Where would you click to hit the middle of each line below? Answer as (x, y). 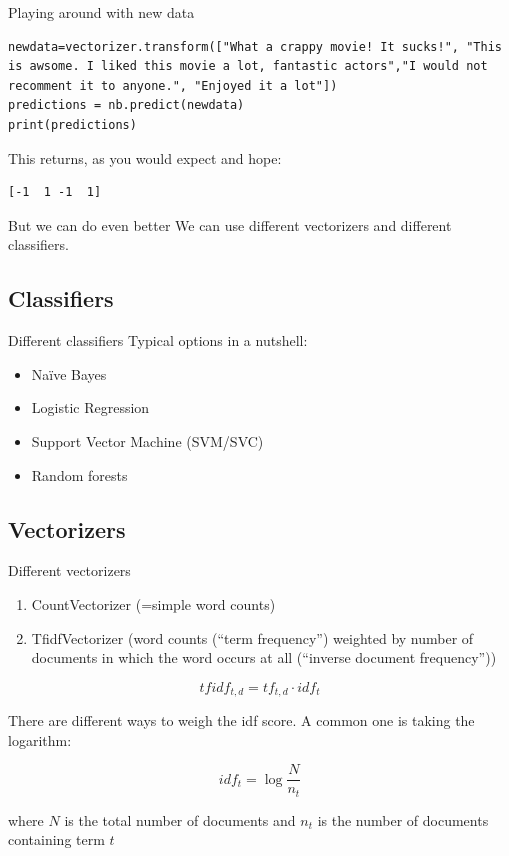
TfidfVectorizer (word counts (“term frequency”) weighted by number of (252, 637)
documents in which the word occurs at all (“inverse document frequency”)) (264, 657)
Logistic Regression (90, 407)
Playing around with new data (101, 12)
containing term (56, 839)
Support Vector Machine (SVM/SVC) (147, 440)
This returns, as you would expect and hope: (145, 157)
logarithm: (40, 739)
